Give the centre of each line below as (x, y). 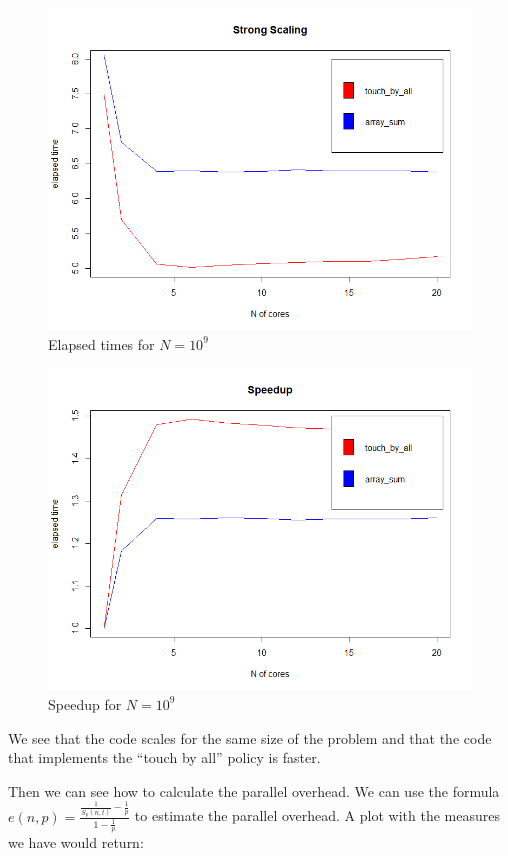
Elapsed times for (101, 343)
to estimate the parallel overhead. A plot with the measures (317, 815)
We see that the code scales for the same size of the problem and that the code (250, 737)
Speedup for (85, 703)
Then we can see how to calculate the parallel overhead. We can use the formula (254, 790)
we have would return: (76, 842)
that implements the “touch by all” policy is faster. (164, 757)
